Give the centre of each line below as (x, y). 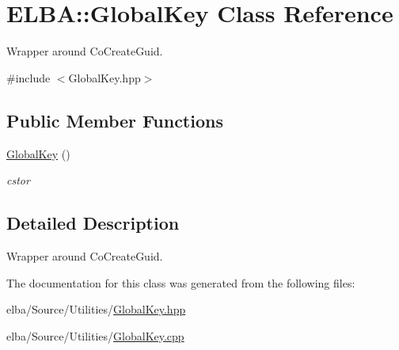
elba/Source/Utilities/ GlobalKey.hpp (96, 309)
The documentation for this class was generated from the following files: (181, 282)
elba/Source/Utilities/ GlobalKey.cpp (95, 335)
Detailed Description (93, 223)
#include (28, 77)
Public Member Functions (115, 120)
